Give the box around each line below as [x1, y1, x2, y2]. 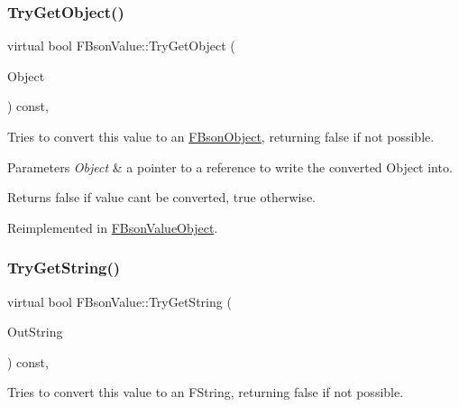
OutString [7, 322, 63, 341]
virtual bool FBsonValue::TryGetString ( [7, 291, 232, 310]
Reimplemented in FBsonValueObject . [7, 217, 218, 236]
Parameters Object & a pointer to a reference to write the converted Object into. [7, 157, 453, 176]
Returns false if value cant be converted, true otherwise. [7, 188, 317, 207]
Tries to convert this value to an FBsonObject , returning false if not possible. [7, 127, 435, 145]
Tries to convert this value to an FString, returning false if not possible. [7, 383, 404, 402]
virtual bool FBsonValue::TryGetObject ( [7, 36, 235, 55]
